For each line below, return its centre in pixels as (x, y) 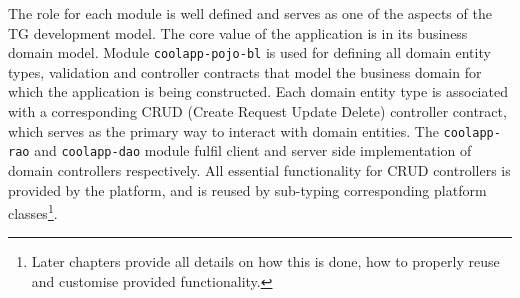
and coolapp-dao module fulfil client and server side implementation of (253, 150)
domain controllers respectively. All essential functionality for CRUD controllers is (259, 169)
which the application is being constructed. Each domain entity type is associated (258, 91)
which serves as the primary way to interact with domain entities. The (223, 130)
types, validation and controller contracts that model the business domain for (245, 71)
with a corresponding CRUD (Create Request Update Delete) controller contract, (257, 111)
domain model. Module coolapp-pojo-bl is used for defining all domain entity (249, 52)
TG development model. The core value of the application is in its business (238, 32)
